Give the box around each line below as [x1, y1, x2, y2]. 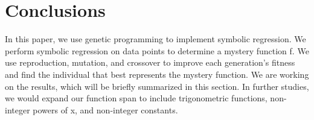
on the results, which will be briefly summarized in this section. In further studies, [5, 80, 309, 92]
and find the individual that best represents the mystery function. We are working [5, 68, 309, 80]
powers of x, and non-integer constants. [33, 103, 178, 116]
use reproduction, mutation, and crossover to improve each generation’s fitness [5, 56, 295, 69]
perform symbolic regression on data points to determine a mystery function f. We [5, 44, 309, 57]
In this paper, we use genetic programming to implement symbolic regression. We [5, 33, 306, 45]
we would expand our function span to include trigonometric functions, [5, 92, 268, 104]
